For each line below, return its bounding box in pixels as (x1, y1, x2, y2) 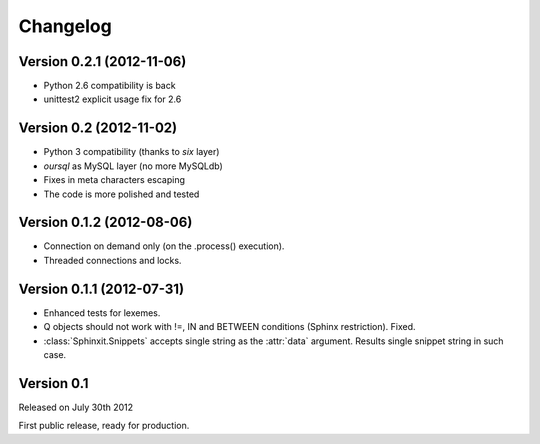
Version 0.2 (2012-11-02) (18, 120, 178, 137)
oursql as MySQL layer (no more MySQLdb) (43, 160, 224, 172)
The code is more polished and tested (43, 188, 200, 200)
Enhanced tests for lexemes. (43, 306, 161, 319)
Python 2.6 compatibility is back (43, 80, 176, 92)
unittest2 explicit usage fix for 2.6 (43, 93, 182, 105)
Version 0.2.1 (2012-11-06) (18, 53, 187, 70)
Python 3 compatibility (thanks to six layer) (43, 146, 220, 158)
